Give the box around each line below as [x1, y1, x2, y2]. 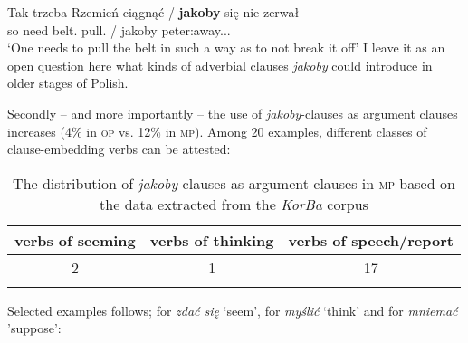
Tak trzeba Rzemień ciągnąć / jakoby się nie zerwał [7, 3, 300, 21]
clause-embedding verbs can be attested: [7, 139, 231, 158]
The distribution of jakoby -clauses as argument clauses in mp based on [13, 172, 455, 194]
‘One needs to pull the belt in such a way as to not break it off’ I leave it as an [7, 38, 445, 57]
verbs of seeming [14, 229, 136, 251]
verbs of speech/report [288, 229, 454, 251]
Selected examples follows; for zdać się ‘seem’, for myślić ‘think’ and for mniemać [7, 300, 458, 319]
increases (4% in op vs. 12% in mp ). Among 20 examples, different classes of [7, 121, 427, 140]
